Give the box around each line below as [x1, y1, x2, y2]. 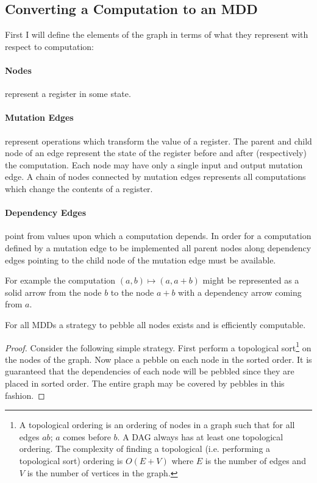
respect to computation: [5, 40, 94, 52]
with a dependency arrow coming [178, 285, 302, 298]
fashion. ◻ [5, 388, 45, 401]
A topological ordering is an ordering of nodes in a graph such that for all [19, 418, 295, 431]
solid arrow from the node [5, 285, 102, 298]
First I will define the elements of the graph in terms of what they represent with [5, 28, 308, 41]
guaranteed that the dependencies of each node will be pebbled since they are [5, 365, 294, 377]
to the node [110, 285, 154, 298]
